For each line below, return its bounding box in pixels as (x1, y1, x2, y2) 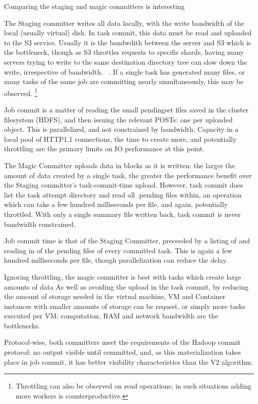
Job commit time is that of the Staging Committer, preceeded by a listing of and (4, 235, 250, 246)
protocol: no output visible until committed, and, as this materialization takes (4, 347, 241, 357)
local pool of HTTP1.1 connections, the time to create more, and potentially (4, 133, 237, 144)
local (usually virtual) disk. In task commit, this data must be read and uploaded (4, 27, 252, 38)
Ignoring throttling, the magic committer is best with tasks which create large (4, 271, 242, 282)
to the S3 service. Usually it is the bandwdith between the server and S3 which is (4, 37, 251, 47)
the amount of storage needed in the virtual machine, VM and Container (4, 291, 226, 302)
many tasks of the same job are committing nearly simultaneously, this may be (4, 76, 244, 87)
